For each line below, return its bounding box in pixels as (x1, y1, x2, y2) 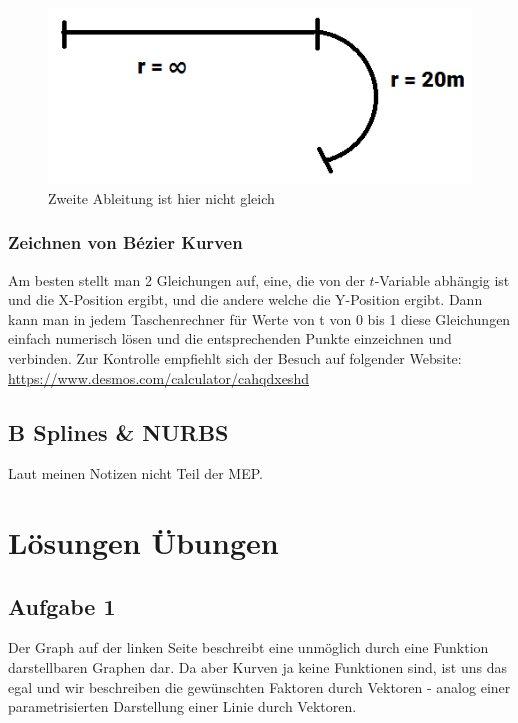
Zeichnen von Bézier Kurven (8, 230, 243, 255)
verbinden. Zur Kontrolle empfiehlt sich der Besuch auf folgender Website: (8, 347, 462, 368)
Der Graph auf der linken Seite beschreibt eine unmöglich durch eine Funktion (8, 637, 489, 658)
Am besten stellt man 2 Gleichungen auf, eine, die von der (8, 269, 365, 290)
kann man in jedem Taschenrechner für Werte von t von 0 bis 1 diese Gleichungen (8, 308, 511, 329)
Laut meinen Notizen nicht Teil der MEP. (8, 463, 263, 484)
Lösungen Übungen (8, 522, 279, 563)
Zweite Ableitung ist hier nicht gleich (48, 187, 275, 208)
